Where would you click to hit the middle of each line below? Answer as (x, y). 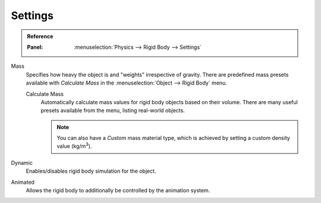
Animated (23, 182)
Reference (40, 36)
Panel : (35, 47)
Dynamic (22, 163)
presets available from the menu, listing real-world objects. (113, 111)
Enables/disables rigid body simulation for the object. (91, 171)
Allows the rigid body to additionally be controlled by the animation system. (118, 190)
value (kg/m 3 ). (74, 146)
